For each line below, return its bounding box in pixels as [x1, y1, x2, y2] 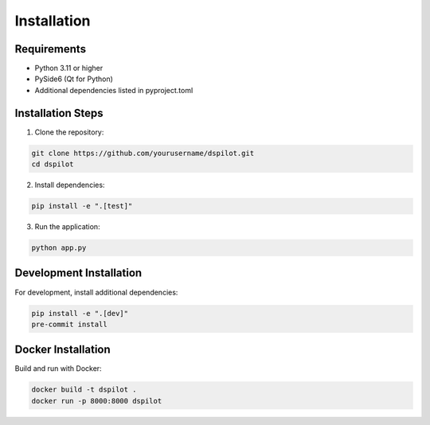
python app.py [31, 244, 87, 252]
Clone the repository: [34, 127, 104, 137]
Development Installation [14, 267, 143, 280]
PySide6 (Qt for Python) [34, 74, 113, 84]
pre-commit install [31, 319, 107, 329]
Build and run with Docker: [14, 364, 103, 373]
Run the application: [34, 222, 100, 232]
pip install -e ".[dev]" [31, 309, 129, 318]
